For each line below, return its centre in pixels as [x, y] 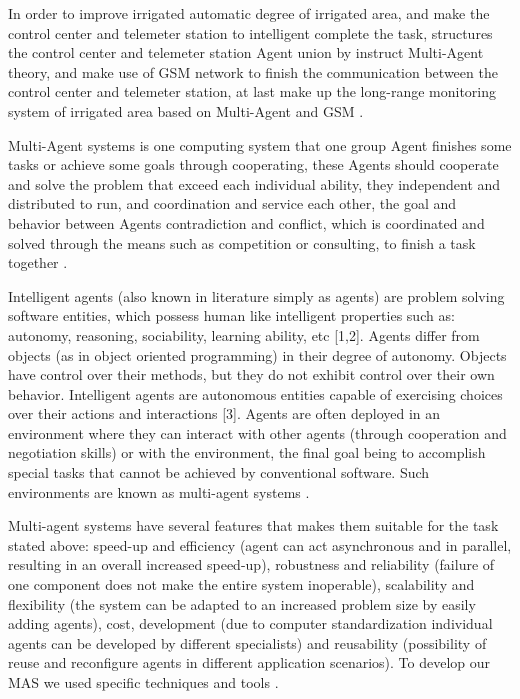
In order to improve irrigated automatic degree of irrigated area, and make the [249, 13]
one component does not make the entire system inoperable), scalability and [241, 584]
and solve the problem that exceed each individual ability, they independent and [254, 183]
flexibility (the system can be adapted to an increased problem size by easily [242, 603]
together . [38, 262]
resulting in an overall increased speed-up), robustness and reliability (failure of [251, 564]
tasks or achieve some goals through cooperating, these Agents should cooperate [253, 164]
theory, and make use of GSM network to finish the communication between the [253, 71]
